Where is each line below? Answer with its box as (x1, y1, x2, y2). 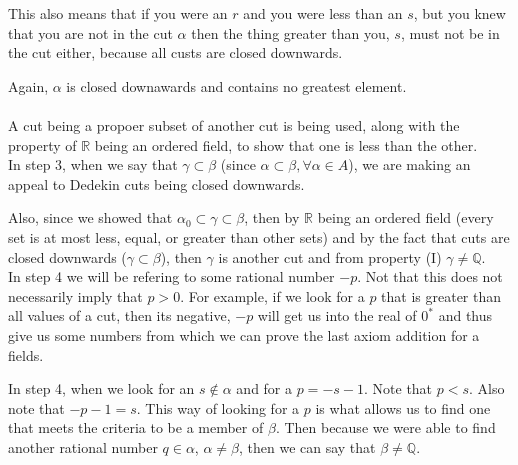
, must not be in (400, 22, 500, 43)
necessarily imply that (8, 285, 143, 306)
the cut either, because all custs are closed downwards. (8, 42, 343, 63)
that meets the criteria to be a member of (8, 417, 264, 438)
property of (8, 134, 77, 155)
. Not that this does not (357, 266, 503, 287)
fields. (8, 344, 44, 365)
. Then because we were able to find (275, 417, 496, 438)
